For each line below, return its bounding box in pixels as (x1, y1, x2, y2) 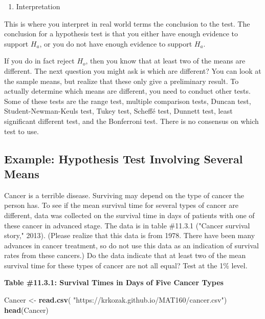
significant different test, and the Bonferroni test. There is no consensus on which (4, 115, 259, 126)
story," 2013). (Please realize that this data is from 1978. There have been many (4, 230, 255, 241)
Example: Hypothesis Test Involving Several (4, 151, 243, 166)
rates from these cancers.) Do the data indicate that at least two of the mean (4, 250, 246, 261)
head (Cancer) (4, 304, 49, 315)
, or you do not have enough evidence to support (39, 38, 192, 49)
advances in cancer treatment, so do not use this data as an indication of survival (4, 240, 259, 250)
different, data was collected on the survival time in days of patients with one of (4, 209, 255, 220)
